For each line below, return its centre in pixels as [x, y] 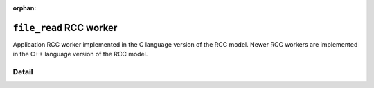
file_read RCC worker [65, 27]
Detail [23, 72]
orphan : [25, 8]
